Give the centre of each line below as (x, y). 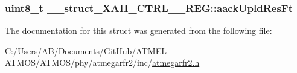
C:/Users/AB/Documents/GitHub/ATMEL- (87, 50)
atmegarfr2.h (176, 62)
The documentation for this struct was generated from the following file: (139, 30)
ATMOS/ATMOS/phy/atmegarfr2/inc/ (78, 62)
